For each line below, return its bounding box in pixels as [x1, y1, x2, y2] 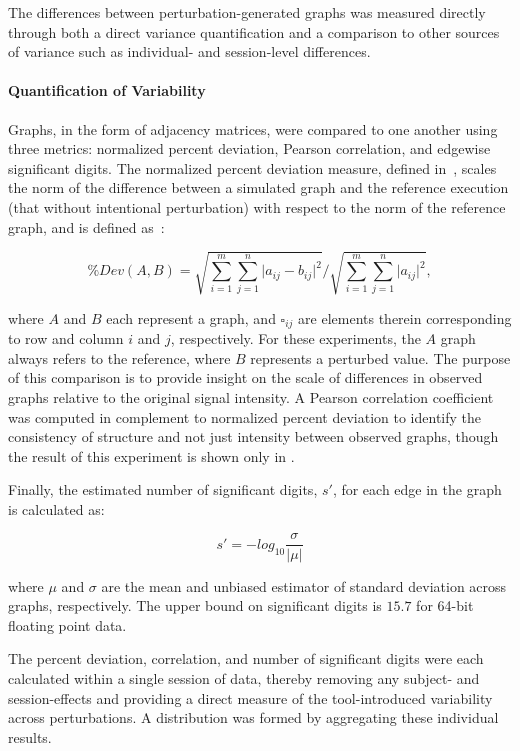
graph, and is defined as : [8, 216, 165, 237]
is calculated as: [8, 498, 105, 519]
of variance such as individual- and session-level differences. [8, 41, 371, 62]
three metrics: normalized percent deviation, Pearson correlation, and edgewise [8, 138, 491, 159]
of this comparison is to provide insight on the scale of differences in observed [8, 367, 483, 388]
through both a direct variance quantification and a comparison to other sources [8, 21, 500, 42]
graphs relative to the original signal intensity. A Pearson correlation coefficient [8, 386, 494, 407]
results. [8, 726, 52, 747]
